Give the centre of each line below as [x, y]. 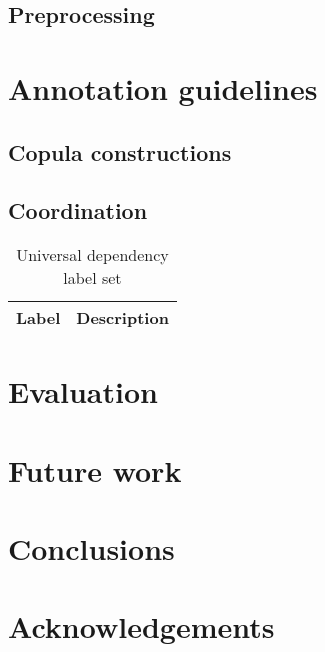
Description [122, 318]
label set [92, 278]
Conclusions [91, 548]
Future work [95, 469]
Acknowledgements [141, 626]
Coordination [78, 210]
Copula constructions [120, 151]
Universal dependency [92, 255]
